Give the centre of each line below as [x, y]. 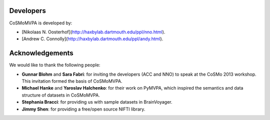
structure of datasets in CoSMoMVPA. [61, 95]
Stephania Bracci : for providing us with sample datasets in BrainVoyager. [97, 102]
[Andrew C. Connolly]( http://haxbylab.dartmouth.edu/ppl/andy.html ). [92, 39]
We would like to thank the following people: [55, 65]
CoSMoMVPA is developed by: [41, 23]
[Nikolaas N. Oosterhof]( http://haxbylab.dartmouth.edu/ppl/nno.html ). [93, 32]
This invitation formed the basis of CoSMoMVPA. [72, 81]
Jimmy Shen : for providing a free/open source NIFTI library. [83, 109]
